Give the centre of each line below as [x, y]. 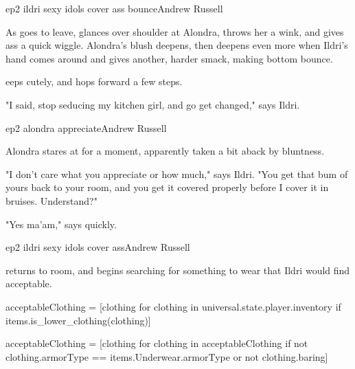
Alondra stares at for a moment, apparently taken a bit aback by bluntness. [165, 151]
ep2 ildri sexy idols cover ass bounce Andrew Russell [114, 8]
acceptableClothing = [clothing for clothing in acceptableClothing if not [157, 343]
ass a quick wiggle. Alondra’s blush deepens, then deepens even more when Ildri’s [177, 45]
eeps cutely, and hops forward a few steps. [94, 81]
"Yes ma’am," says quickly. [61, 224]
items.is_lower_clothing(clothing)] [78, 320]
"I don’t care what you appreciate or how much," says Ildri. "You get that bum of [177, 174]
